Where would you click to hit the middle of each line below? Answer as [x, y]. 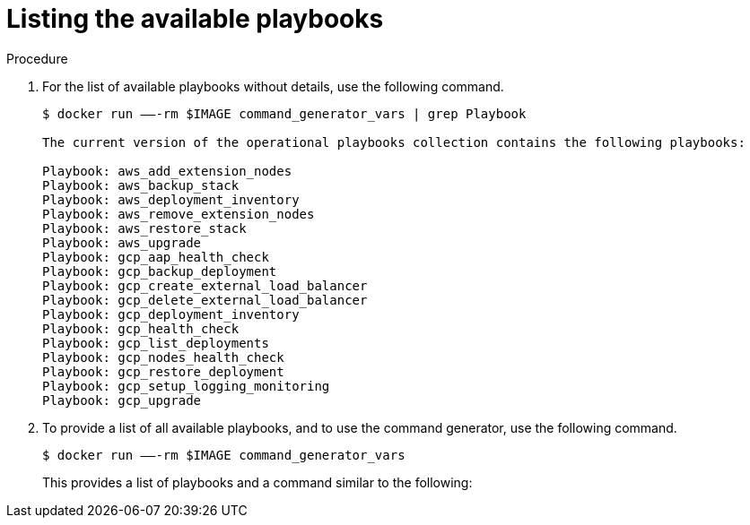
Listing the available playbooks [195, 19]
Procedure [37, 58]
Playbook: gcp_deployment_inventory [171, 314]
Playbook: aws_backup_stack [141, 185]
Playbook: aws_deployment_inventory [171, 199]
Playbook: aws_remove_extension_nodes [179, 214]
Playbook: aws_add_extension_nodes [167, 171]
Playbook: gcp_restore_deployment [163, 371]
